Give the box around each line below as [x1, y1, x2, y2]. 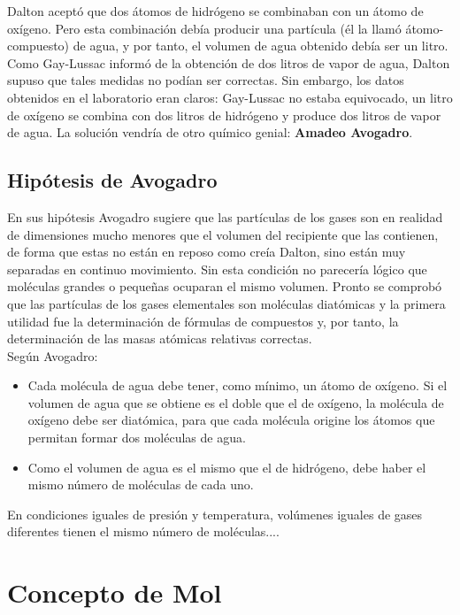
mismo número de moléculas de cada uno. [27, 475, 254, 494]
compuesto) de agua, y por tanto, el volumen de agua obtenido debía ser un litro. [7, 36, 448, 55]
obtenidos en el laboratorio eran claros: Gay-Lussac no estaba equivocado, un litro [7, 88, 453, 106]
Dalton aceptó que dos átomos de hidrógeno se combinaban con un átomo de [7, 2, 424, 19]
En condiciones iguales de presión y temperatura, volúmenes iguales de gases [7, 504, 423, 523]
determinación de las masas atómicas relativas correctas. [7, 329, 312, 348]
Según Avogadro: [7, 346, 98, 365]
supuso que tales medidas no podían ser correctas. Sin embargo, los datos [7, 71, 404, 89]
